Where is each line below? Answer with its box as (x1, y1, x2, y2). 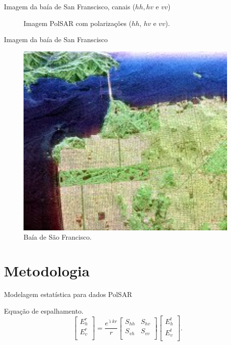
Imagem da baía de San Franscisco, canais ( (4, 1, 135, 11)
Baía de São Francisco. (24, 232, 92, 242)
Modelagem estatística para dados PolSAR (4, 289, 132, 299)
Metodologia (4, 261, 90, 281)
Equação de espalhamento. (4, 305, 84, 316)
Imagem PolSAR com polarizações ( (24, 18, 132, 28)
